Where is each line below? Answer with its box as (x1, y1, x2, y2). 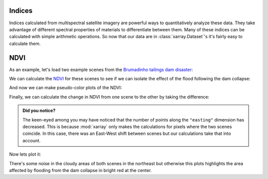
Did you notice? (22, 108, 56, 114)
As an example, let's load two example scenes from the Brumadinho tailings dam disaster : (9, 66, 193, 72)
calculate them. (9, 40, 41, 47)
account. (22, 137, 41, 143)
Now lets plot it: (9, 151, 42, 157)
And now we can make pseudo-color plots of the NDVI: (9, 85, 122, 91)
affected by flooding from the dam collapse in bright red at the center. (9, 167, 152, 173)
